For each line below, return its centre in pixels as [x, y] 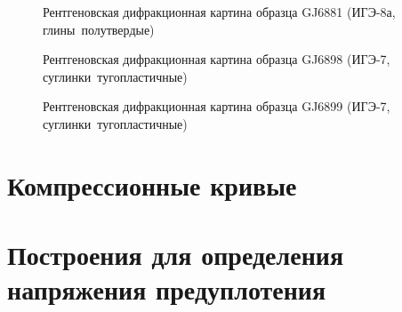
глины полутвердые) [99, 29]
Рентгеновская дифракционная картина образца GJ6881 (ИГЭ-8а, [219, 12]
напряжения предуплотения [167, 289]
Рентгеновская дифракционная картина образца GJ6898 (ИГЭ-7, [217, 59]
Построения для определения [176, 255]
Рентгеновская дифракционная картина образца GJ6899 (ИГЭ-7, [217, 106]
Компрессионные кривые [152, 184]
